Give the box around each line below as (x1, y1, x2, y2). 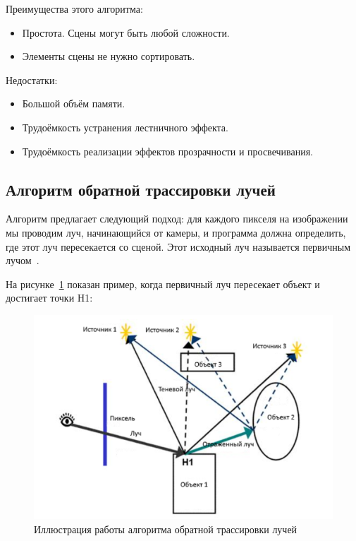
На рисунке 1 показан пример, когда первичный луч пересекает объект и (6, 276, 320, 291)
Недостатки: (6, 72, 58, 87)
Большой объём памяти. (22, 96, 125, 111)
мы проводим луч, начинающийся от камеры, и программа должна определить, (6, 225, 346, 239)
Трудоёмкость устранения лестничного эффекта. (22, 119, 228, 134)
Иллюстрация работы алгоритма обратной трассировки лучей (34, 522, 297, 537)
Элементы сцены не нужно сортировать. (22, 49, 195, 64)
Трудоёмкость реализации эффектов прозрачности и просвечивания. (22, 143, 314, 158)
